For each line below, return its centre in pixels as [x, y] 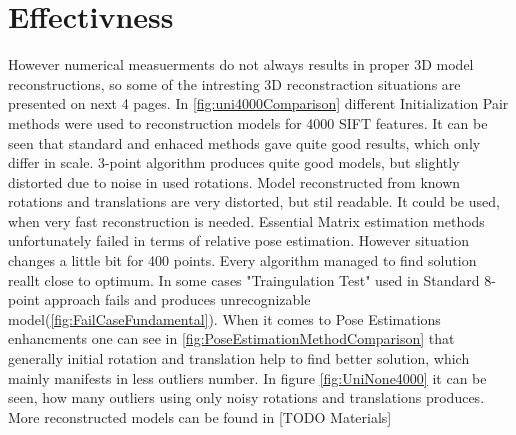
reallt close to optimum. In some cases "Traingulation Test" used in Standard [244, 279]
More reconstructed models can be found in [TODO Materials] [200, 416]
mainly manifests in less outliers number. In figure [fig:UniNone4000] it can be [247, 377]
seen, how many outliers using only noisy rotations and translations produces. [246, 397]
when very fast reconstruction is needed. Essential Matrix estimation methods [246, 220]
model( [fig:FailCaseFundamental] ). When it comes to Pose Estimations [224, 318]
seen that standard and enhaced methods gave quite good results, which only [244, 142]
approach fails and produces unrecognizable [177, 299]
